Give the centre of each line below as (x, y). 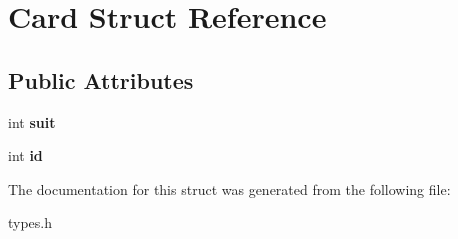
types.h (30, 222)
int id (25, 155)
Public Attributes (101, 79)
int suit (32, 121)
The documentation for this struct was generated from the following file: (229, 188)
